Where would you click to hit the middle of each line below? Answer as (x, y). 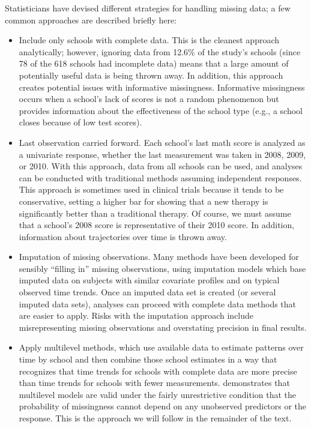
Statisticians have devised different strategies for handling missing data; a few (148, 8)
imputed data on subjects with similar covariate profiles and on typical (149, 280)
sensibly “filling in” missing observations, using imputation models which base (162, 268)
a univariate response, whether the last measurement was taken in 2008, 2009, (162, 154)
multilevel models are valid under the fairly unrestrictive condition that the (158, 394)
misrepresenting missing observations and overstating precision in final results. (163, 327)
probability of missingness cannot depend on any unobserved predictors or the (163, 406)
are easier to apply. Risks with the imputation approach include (136, 315)
